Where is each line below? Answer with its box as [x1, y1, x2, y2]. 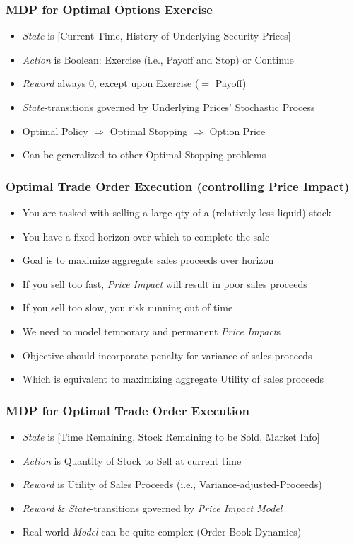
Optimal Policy [22, 123, 88, 138]
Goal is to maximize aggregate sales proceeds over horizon [22, 253, 274, 267]
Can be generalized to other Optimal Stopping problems [22, 147, 266, 162]
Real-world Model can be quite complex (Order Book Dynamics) [22, 524, 302, 539]
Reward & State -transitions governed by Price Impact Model [22, 500, 283, 515]
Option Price [209, 123, 266, 138]
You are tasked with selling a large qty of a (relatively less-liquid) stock [22, 205, 332, 219]
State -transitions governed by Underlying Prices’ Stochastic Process [22, 100, 315, 114]
